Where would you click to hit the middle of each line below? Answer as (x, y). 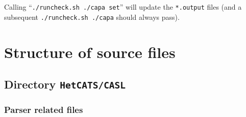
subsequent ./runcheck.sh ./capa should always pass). (92, 17)
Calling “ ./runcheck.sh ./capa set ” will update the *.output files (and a (123, 7)
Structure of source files (90, 52)
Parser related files (44, 109)
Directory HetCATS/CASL (65, 84)
